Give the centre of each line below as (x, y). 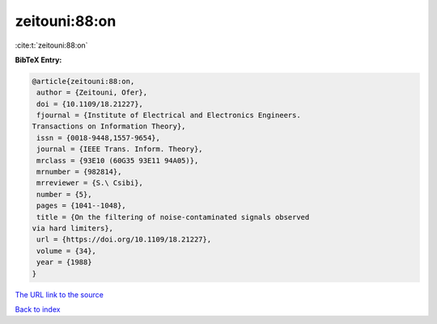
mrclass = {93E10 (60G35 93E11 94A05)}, (118, 160)
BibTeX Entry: (38, 60)
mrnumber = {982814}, (79, 172)
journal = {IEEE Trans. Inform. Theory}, (120, 149)
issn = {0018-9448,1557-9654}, (99, 138)
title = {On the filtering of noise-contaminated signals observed (173, 217)
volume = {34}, (67, 251)
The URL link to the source (59, 294)
